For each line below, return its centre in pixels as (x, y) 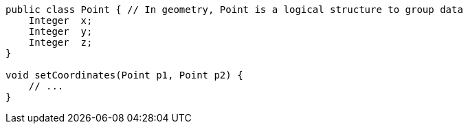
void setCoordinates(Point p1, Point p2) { (124, 75)
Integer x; (60, 20)
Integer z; (60, 42)
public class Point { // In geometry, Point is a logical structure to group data (234, 10)
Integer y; (60, 31)
